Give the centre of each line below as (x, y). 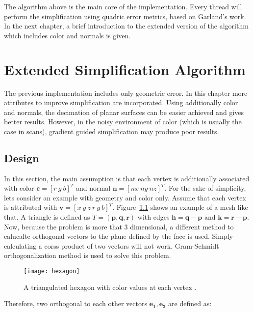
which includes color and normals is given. (67, 35)
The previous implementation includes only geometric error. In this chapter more (126, 93)
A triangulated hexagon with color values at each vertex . (110, 287)
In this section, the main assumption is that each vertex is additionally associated (127, 178)
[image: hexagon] (52, 271)
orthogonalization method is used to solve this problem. (88, 255)
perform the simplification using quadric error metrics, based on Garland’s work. (125, 16)
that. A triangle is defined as (47, 217)
